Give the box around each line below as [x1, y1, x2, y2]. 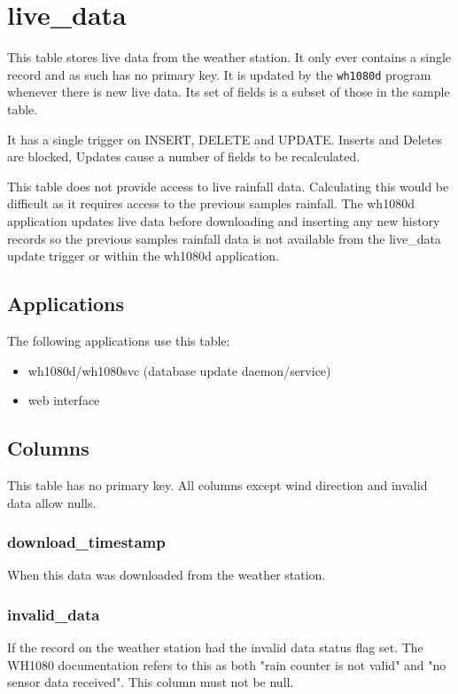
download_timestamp [7, 531, 166, 553]
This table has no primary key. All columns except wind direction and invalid [7, 475, 428, 494]
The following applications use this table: [7, 331, 230, 349]
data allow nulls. [7, 493, 97, 511]
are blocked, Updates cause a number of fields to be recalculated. [7, 147, 361, 166]
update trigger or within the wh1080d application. [7, 246, 280, 265]
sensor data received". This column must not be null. [7, 673, 294, 691]
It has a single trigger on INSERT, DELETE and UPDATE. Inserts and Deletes [7, 129, 443, 148]
